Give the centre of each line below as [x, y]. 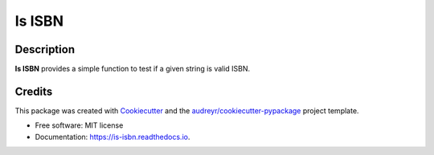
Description [45, 49]
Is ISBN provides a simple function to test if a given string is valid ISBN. [133, 69]
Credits [34, 91]
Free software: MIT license [79, 125]
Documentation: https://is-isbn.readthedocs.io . [113, 137]
